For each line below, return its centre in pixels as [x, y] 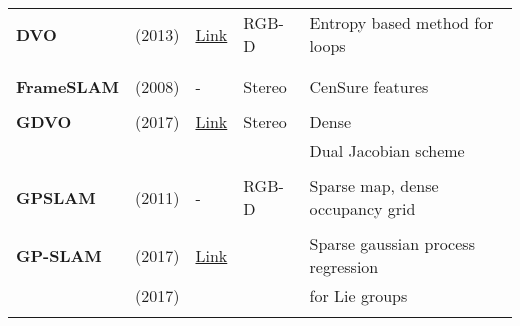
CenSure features [369, 86]
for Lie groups [358, 295]
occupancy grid [362, 208]
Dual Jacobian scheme [387, 150]
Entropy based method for [401, 22]
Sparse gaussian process [392, 243]
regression [344, 266]
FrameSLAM [68, 86]
